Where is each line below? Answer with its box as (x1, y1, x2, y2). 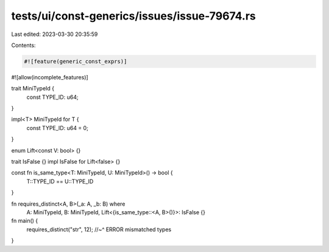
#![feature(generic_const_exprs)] (24, 58, 127, 65)
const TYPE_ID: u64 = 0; (26, 124, 88, 131)
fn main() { (11, 217, 38, 225)
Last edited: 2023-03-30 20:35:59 (11, 31, 98, 38)
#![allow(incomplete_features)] (11, 73, 88, 81)
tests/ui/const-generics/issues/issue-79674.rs (11, 9, 256, 23)
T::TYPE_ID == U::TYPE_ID (26, 178, 94, 185)
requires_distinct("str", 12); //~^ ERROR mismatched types (26, 226, 172, 233)
